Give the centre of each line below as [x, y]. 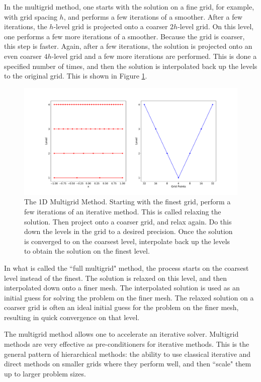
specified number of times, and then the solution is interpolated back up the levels [131, 66]
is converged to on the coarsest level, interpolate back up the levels [127, 241]
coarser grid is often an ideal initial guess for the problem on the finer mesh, [121, 307]
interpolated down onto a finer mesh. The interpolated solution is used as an [122, 288]
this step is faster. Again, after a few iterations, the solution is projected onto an [128, 46]
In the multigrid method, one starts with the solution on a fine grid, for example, [129, 7]
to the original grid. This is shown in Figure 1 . [76, 76]
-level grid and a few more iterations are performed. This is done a [154, 56]
